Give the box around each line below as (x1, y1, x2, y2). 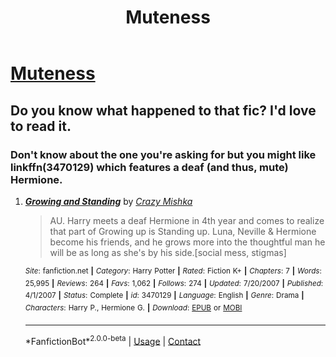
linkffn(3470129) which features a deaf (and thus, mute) (10, 160, 289, 174)
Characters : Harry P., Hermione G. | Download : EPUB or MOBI (24, 302, 243, 313)
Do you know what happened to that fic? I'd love (10, 102, 317, 119)
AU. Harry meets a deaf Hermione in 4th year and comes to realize (49, 214, 325, 226)
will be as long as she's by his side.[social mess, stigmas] (49, 246, 287, 258)
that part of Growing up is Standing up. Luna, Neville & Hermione (49, 225, 317, 237)
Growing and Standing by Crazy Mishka (24, 195, 193, 207)
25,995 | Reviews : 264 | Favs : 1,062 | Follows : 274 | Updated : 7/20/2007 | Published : (24, 278, 324, 288)
